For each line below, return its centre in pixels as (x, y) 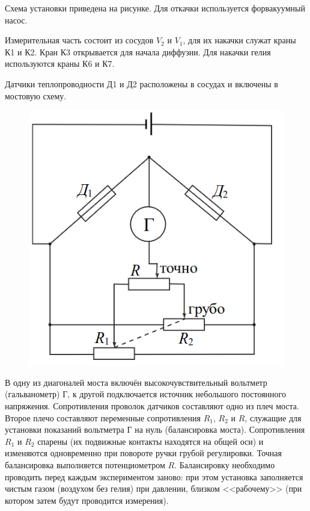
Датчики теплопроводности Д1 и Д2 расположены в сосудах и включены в (141, 83)
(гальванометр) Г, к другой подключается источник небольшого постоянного (145, 394)
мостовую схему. (36, 95)
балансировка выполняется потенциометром (85, 464)
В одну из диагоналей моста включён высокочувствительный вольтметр (136, 382)
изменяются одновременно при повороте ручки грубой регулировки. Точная (143, 453)
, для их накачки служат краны (239, 40)
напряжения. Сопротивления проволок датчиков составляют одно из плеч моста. (152, 405)
